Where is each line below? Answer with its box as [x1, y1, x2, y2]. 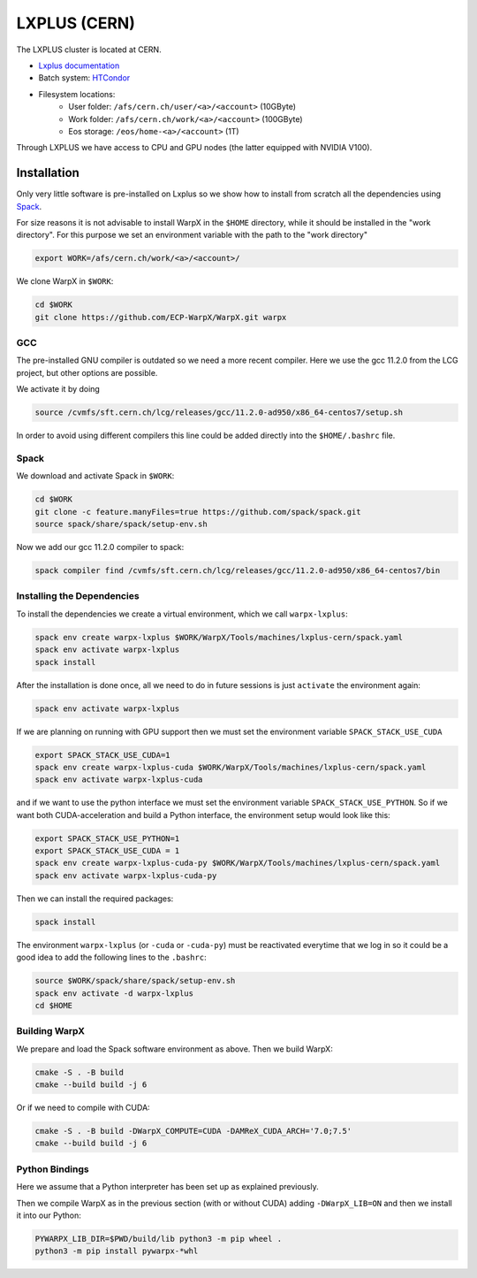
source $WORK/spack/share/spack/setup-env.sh [34, 976, 236, 986]
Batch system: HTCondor [38, 73, 131, 83]
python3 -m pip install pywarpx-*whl [34, 1246, 199, 1256]
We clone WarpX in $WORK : [16, 276, 114, 287]
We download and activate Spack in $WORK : [16, 471, 175, 481]
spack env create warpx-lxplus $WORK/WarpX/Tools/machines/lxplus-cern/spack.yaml [34, 632, 404, 642]
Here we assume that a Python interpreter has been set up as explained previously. [16, 1182, 319, 1192]
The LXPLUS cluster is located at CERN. [16, 44, 163, 55]
